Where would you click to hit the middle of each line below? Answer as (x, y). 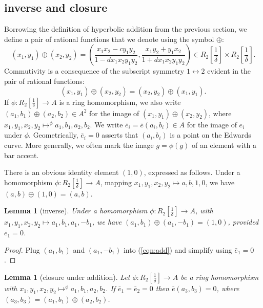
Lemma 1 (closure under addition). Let (67, 277)
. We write (106, 124)
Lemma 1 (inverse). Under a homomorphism (76, 211)
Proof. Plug (22, 249)
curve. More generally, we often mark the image (79, 145)
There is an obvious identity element (62, 172)
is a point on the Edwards (210, 135)
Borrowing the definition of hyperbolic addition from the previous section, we (126, 29)
